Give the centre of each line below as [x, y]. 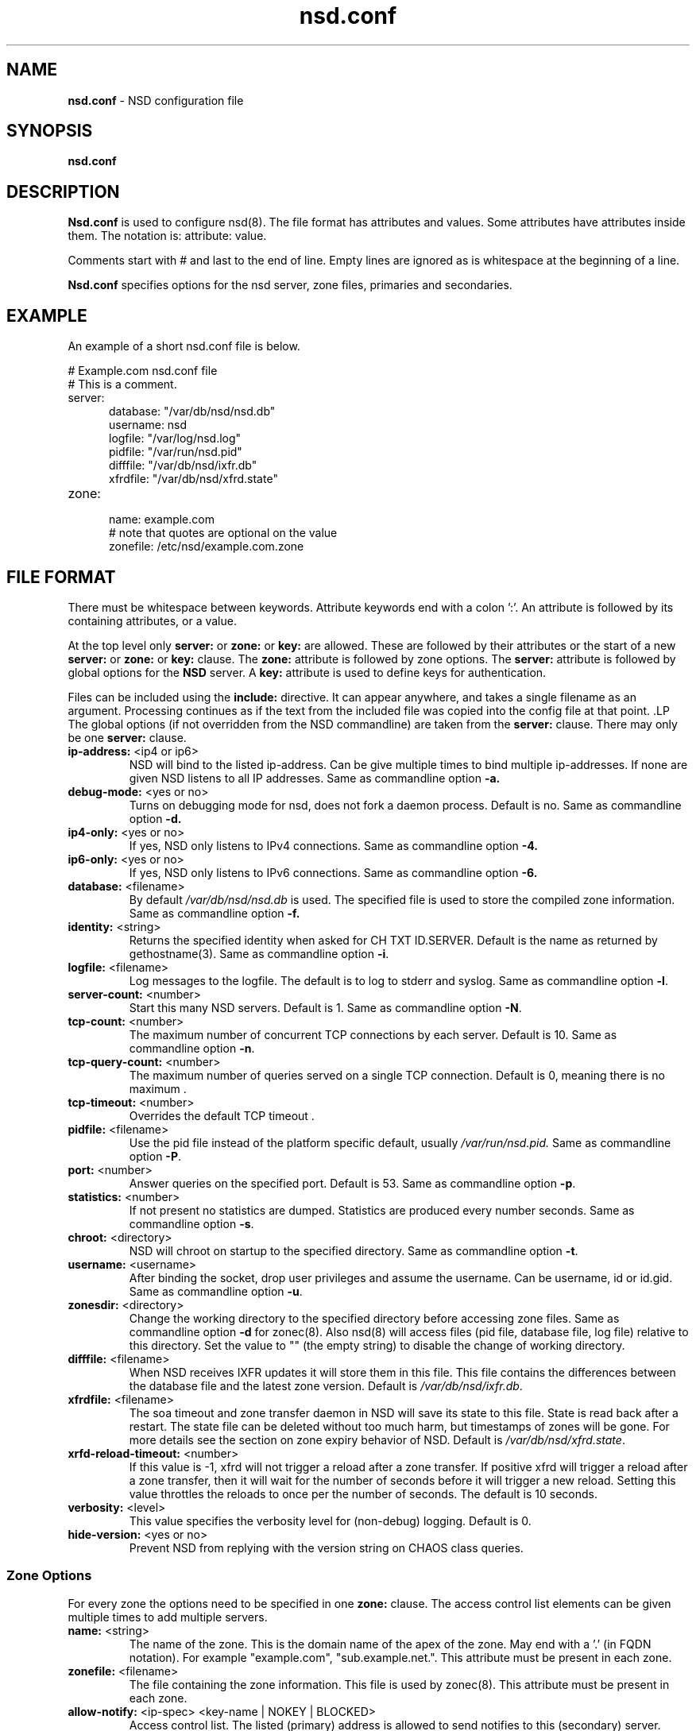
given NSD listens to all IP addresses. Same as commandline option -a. [315, 778]
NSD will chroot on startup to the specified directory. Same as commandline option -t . [354, 1250]
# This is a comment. [122, 384]
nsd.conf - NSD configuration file [156, 100]
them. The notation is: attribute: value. [167, 236]
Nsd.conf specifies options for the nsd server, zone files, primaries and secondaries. [290, 285]
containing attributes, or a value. [152, 620]
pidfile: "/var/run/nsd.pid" [176, 452]
